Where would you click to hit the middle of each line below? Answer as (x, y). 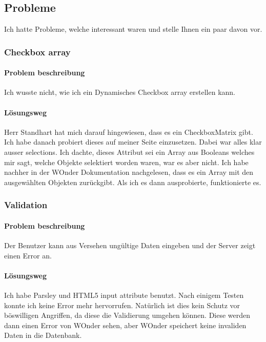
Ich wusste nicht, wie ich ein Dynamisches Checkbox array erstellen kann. (120, 92)
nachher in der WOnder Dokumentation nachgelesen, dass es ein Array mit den (129, 172)
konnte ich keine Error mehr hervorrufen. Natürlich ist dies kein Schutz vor (122, 305)
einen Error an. (28, 255)
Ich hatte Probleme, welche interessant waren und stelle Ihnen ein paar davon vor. (133, 29)
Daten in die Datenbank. (43, 335)
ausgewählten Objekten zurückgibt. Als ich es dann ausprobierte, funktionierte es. (133, 182)
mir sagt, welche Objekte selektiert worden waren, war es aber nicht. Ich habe (126, 162)
